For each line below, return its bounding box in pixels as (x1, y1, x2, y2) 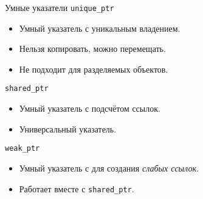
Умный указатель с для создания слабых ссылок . (19, 161, 199, 174)
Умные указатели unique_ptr (5, 1, 114, 13)
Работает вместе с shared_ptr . (19, 182, 134, 195)
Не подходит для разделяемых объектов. (19, 62, 168, 75)
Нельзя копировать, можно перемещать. (19, 42, 166, 55)
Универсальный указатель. (19, 122, 117, 135)
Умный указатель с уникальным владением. (19, 21, 181, 34)
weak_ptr (5, 144, 40, 153)
